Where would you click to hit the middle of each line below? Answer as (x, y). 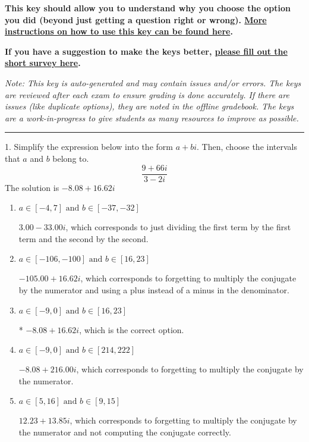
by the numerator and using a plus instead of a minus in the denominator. (154, 289)
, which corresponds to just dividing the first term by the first (178, 227)
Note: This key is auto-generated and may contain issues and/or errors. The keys (153, 82)
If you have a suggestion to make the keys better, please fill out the (146, 51)
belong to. (71, 158)
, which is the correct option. (132, 329)
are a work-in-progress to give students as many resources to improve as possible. (152, 117)
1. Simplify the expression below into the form (89, 147)
